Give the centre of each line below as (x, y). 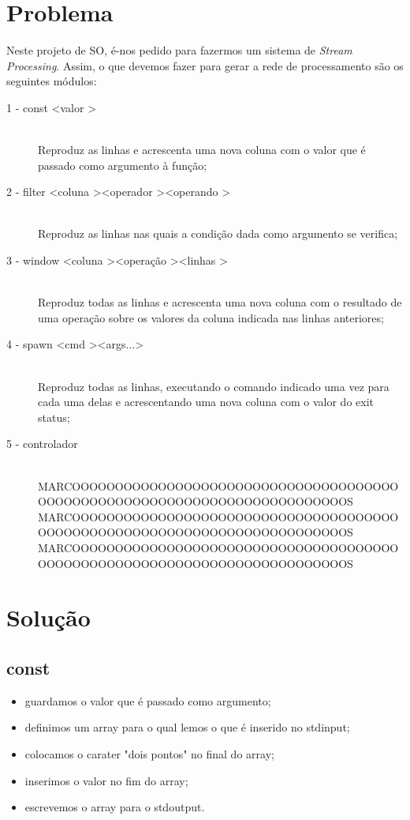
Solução (48, 617)
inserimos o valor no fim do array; (106, 780)
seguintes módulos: (52, 81)
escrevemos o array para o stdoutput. (115, 807)
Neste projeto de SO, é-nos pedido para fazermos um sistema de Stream (179, 50)
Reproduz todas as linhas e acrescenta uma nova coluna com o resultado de (220, 302)
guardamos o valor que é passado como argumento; (148, 700)
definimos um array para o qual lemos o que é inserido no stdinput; (187, 727)
